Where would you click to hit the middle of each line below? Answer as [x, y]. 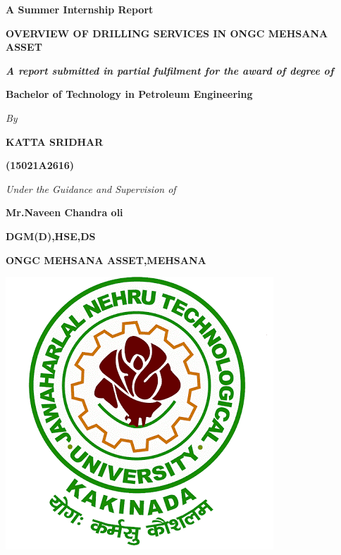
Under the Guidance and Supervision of [91, 188]
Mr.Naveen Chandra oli [64, 212]
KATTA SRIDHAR [55, 141]
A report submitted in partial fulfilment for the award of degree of [170, 70]
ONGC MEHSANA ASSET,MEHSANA [106, 260]
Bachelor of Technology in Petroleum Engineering [129, 94]
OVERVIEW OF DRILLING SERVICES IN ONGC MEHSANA [167, 33]
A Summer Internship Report [80, 9]
